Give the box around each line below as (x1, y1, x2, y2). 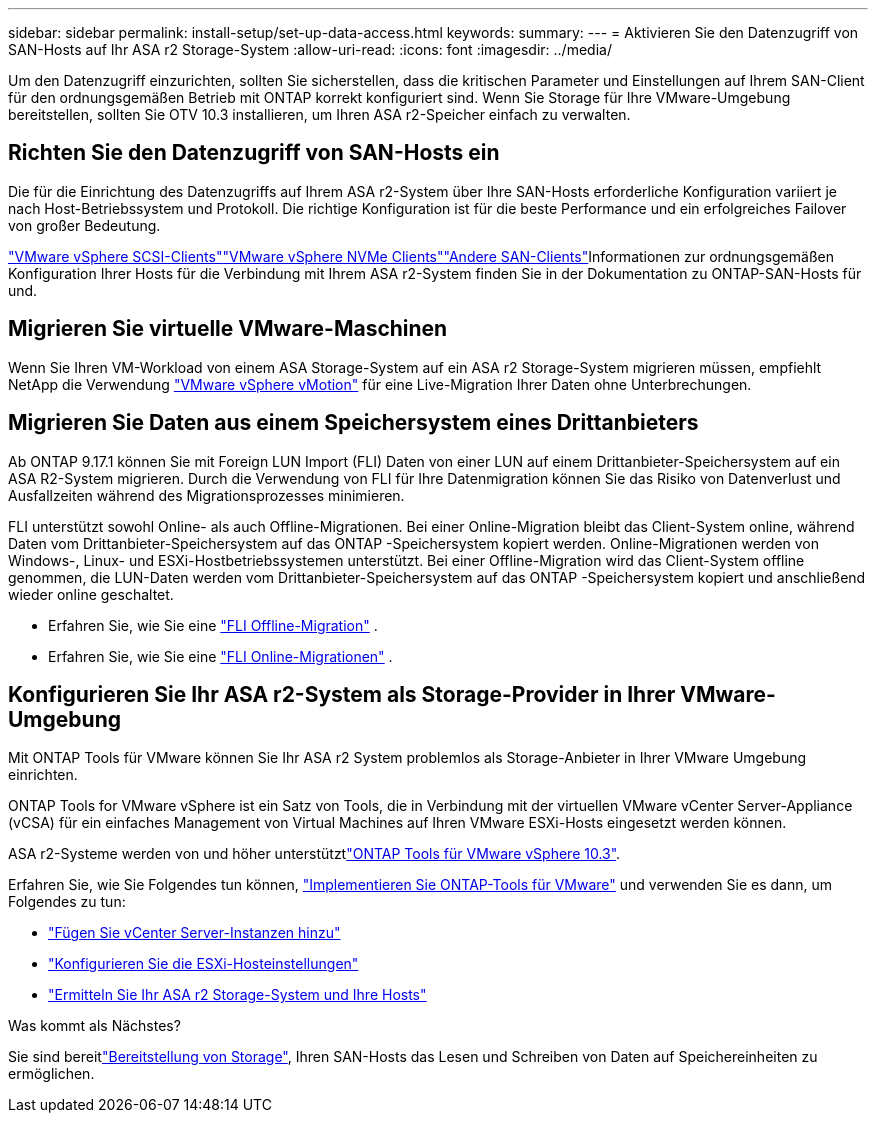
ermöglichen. (8, 1065, 95, 1083)
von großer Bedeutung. (8, 216, 161, 234)
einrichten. (8, 766, 78, 784)
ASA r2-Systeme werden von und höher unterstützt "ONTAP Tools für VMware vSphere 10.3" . (8, 845, 621, 863)
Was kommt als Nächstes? (8, 1017, 181, 1035)
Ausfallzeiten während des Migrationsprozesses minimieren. (8, 486, 405, 504)
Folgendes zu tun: (8, 893, 126, 911)
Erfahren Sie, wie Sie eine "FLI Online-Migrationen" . (48, 647, 393, 665)
